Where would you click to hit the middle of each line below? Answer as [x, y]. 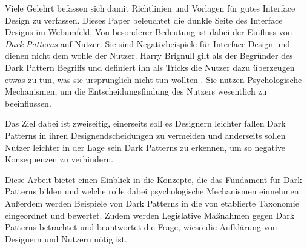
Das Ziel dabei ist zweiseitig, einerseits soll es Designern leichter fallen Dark [145, 123]
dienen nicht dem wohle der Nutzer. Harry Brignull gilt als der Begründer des [149, 55]
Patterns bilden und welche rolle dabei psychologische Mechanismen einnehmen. [153, 191]
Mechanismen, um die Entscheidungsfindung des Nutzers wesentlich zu [136, 91]
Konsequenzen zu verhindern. [59, 159]
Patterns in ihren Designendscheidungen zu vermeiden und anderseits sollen [145, 135]
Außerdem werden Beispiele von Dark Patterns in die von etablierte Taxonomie [152, 203]
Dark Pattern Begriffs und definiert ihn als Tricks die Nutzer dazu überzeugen [150, 67]
